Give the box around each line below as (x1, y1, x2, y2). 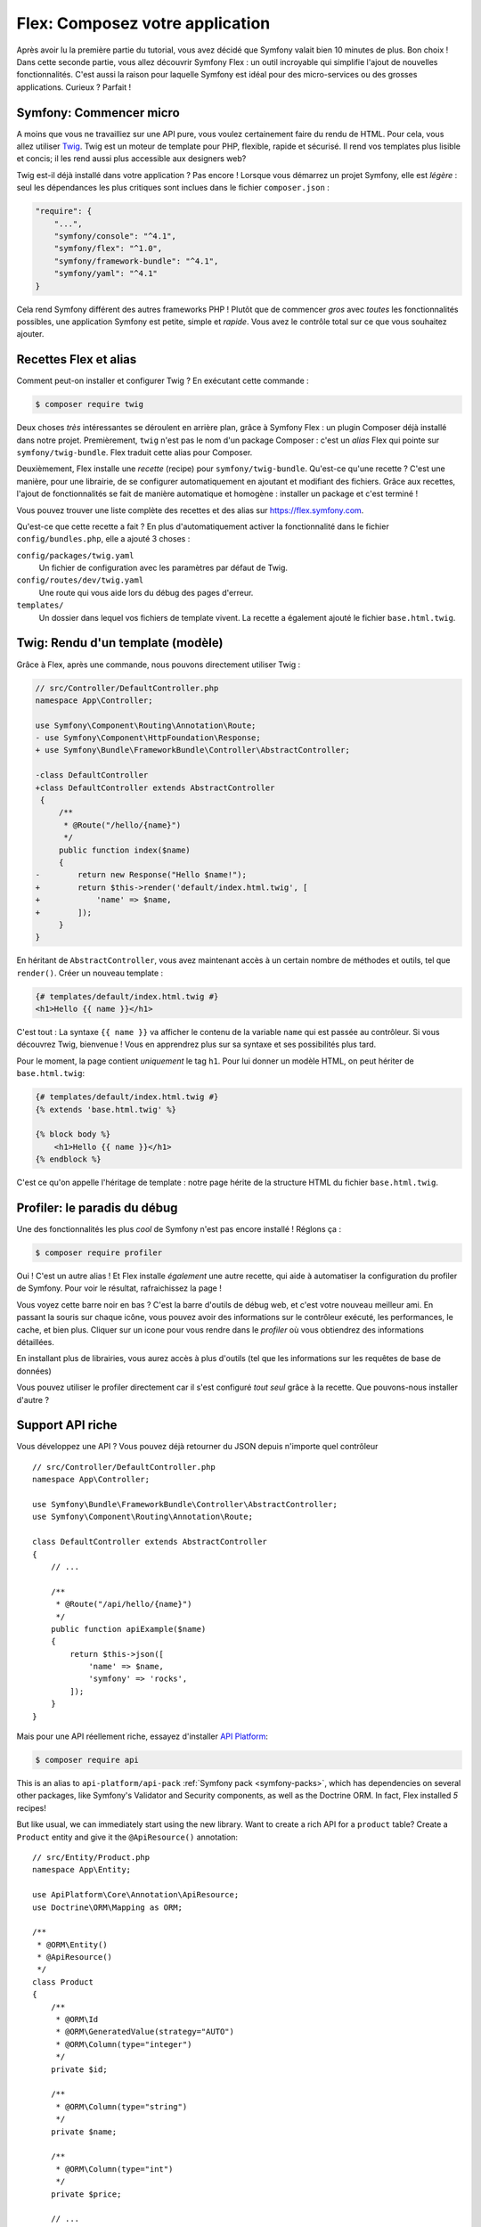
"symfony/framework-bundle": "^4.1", (53, 256, 219, 266)
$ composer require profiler (35, 1248, 163, 1258)
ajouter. (16, 329, 45, 339)
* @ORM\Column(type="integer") (55, 2039, 192, 2049)
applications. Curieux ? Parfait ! (16, 81, 132, 93)
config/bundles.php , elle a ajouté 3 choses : (16, 534, 191, 544)
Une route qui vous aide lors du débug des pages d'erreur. (38, 587, 254, 598)
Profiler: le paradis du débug (16, 1200, 178, 1215)
